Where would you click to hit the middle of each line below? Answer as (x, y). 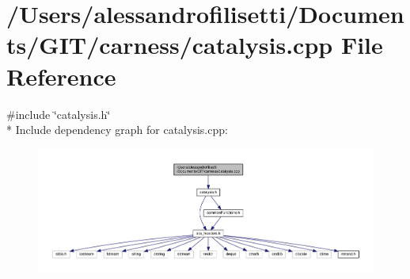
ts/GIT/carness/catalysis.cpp (170, 45)
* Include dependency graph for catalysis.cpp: (117, 130)
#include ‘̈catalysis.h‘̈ (59, 114)
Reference (61, 76)
